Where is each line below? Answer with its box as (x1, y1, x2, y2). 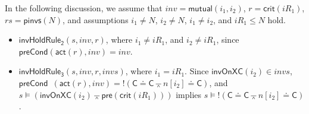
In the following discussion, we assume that (5, 2, 163, 14)
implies (176, 88, 202, 100)
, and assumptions (62, 13, 129, 26)
